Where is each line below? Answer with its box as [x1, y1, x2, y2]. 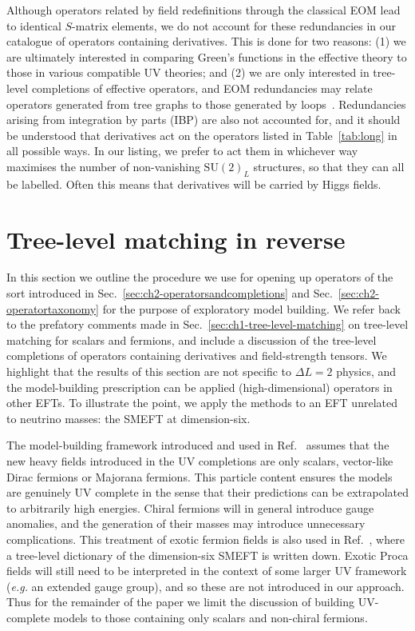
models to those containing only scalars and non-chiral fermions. [53, 609, 368, 625]
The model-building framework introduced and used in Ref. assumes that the [6, 437, 389, 453]
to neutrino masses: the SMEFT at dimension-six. [6, 409, 251, 426]
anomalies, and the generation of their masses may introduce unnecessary [6, 515, 366, 532]
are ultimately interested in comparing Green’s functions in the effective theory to [6, 48, 407, 65]
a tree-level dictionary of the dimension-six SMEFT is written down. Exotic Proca [6, 546, 409, 563]
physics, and [336, 363, 397, 380]
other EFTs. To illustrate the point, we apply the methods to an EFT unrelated [6, 394, 397, 411]
